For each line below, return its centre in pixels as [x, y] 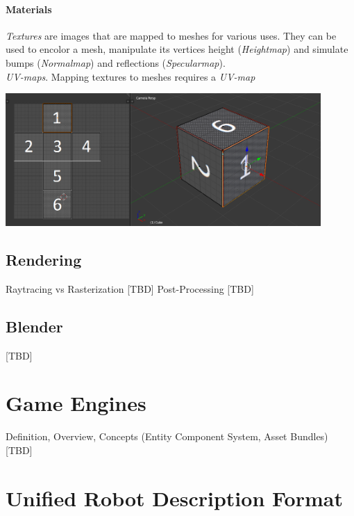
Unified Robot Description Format [174, 498]
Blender [34, 326]
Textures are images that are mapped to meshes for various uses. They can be [171, 35]
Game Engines [76, 403]
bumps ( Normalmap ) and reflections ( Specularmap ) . [116, 62]
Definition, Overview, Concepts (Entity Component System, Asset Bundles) [167, 436]
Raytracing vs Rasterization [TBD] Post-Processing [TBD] [130, 288]
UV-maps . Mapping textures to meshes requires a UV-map [130, 76]
